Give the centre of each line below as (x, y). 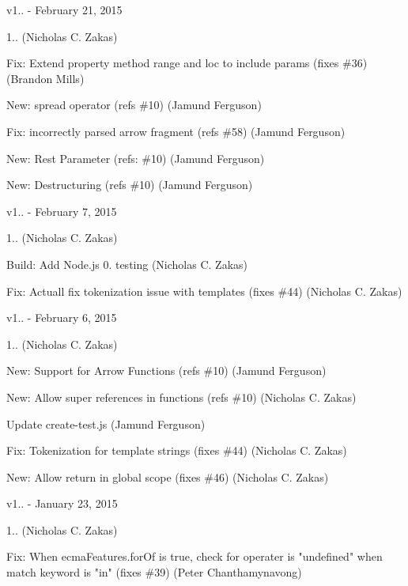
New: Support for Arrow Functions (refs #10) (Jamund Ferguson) (166, 371)
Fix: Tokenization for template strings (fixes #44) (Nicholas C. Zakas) (177, 450)
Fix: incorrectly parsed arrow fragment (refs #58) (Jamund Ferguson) (176, 131)
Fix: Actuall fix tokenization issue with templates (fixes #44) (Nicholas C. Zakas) (204, 291)
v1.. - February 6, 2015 (62, 318)
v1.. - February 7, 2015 (62, 211)
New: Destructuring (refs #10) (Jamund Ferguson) (130, 185)
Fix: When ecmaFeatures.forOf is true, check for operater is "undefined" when (195, 556)
